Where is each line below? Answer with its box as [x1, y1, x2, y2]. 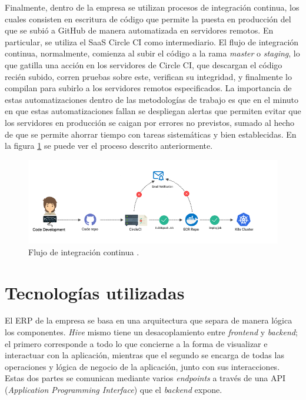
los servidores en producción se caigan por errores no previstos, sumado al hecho [5, 116, 295, 128]
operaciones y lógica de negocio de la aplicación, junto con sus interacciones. [5, 360, 280, 372]
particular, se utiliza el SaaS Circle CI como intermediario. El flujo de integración [5, 35, 299, 48]
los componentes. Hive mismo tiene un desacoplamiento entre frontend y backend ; [5, 326, 298, 338]
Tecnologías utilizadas [5, 280, 185, 304]
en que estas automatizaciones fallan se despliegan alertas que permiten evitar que [5, 105, 301, 117]
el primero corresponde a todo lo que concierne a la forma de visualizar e [5, 337, 268, 349]
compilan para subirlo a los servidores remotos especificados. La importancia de [5, 82, 292, 94]
